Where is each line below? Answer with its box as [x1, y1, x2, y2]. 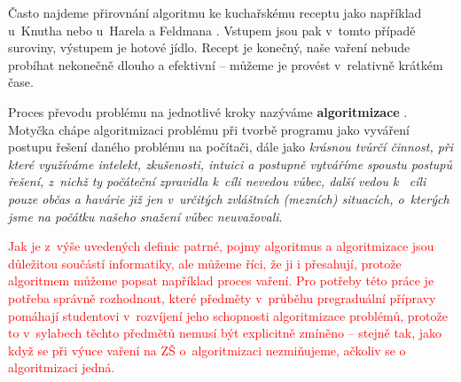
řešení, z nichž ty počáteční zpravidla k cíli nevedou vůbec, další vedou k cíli [8, 172, 426, 191]
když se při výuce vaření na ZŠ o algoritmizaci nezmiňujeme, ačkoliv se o [8, 340, 406, 359]
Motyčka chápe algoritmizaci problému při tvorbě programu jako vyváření [8, 120, 410, 138]
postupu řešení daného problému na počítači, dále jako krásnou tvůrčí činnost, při [8, 137, 454, 156]
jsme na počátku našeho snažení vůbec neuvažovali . [8, 207, 283, 225]
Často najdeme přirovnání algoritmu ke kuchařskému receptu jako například [8, 4, 422, 21]
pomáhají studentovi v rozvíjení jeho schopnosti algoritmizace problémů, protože [8, 306, 448, 324]
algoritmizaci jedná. [8, 358, 115, 377]
